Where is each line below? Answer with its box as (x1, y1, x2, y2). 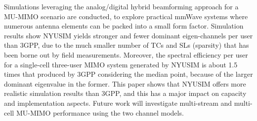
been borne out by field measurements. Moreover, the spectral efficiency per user (4, 49, 248, 60)
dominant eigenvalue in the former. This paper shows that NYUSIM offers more (4, 78, 246, 89)
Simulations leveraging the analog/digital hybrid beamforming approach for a (4, 1, 239, 11)
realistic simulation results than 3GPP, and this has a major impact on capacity (4, 88, 247, 98)
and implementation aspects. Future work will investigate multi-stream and (4, 97, 232, 108)
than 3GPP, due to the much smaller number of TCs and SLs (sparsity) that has (4, 40, 249, 50)
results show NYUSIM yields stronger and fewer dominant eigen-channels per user (4, 30, 253, 40)
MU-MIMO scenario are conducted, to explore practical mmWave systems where (4, 11, 248, 21)
